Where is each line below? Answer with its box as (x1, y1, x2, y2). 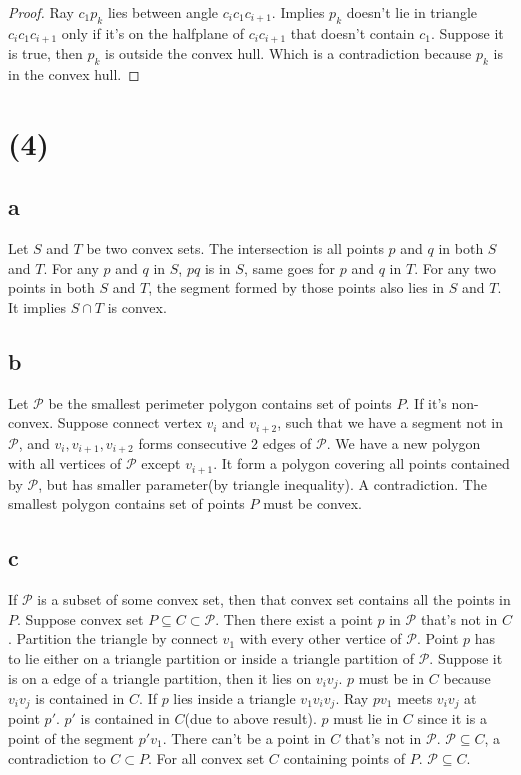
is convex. (107, 297, 167, 317)
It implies (8, 297, 67, 317)
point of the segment (8, 728, 135, 749)
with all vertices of (8, 453, 122, 474)
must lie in (333, 708, 399, 729)
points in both (8, 277, 95, 298)
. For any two (414, 257, 497, 278)
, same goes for (243, 257, 336, 278)
